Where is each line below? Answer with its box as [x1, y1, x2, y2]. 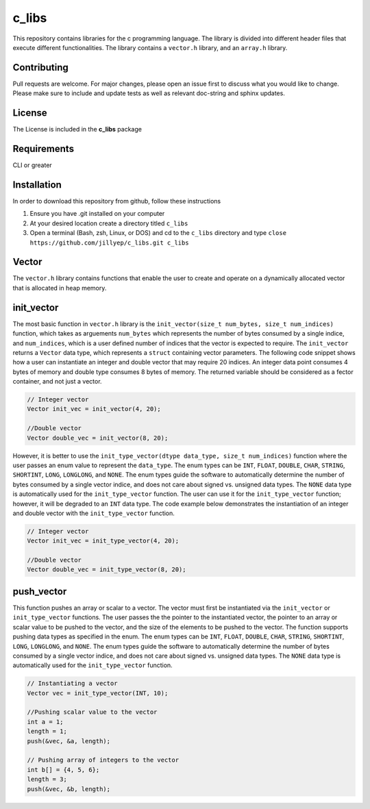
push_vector [12, 586, 67, 597]
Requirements [12, 142, 75, 154]
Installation [12, 179, 62, 190]
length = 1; [27, 727, 68, 736]
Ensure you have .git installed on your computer [29, 210, 165, 218]
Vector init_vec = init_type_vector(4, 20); [27, 537, 180, 545]
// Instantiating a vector [27, 680, 118, 688]
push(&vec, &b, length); [27, 785, 111, 793]
